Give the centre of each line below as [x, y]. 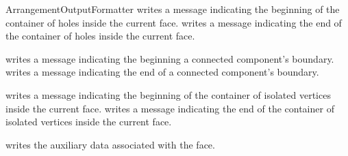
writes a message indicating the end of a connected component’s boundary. [162, 72]
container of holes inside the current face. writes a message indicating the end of [174, 22]
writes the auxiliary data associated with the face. [110, 144]
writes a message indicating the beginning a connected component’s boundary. [170, 58]
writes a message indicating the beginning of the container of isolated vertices [168, 94]
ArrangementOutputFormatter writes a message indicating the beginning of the [173, 9]
